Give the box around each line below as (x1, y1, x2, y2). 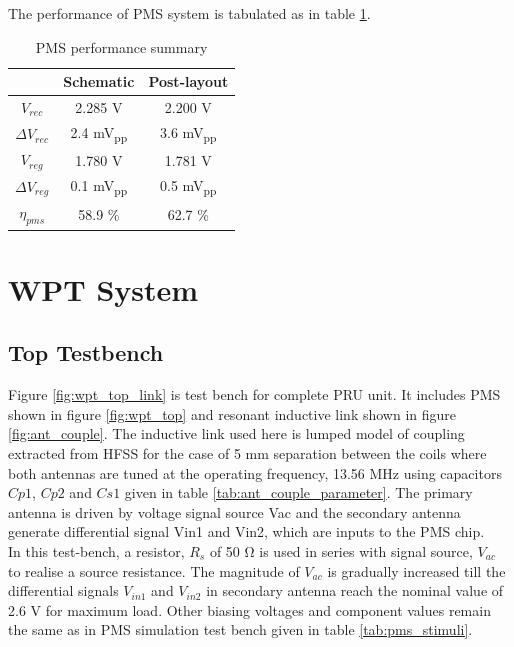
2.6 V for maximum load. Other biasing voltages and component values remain (8, 599, 491, 620)
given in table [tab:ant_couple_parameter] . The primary (124, 482, 473, 503)
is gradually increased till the (327, 560, 506, 581)
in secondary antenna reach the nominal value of (206, 580, 504, 601)
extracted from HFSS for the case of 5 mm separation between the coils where (8, 442, 487, 463)
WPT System (8, 268, 199, 309)
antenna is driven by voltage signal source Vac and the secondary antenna (8, 501, 461, 522)
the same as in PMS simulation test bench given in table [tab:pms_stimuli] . (8, 619, 473, 640)
